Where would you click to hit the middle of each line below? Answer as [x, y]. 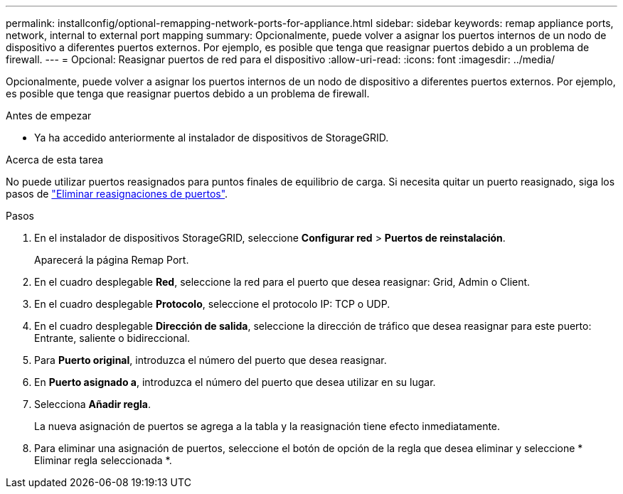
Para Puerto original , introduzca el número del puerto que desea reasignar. [211, 360]
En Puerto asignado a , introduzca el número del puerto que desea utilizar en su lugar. [235, 382]
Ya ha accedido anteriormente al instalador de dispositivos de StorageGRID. [212, 138]
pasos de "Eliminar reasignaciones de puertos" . [117, 194]
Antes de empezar [49, 116]
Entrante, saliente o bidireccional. [112, 338]
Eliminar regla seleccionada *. [103, 460]
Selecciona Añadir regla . [93, 404]
